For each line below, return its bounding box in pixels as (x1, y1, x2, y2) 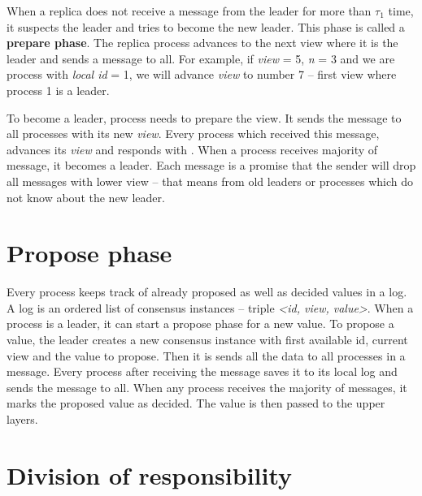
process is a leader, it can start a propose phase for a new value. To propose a (7, 315, 394, 332)
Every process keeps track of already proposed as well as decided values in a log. (7, 283, 407, 300)
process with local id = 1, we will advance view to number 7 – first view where (7, 66, 397, 83)
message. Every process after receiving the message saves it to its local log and (7, 363, 398, 380)
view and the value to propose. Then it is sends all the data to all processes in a (7, 347, 406, 364)
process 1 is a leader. (7, 81, 110, 98)
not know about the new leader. (7, 188, 165, 205)
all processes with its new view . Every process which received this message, (7, 125, 380, 142)
